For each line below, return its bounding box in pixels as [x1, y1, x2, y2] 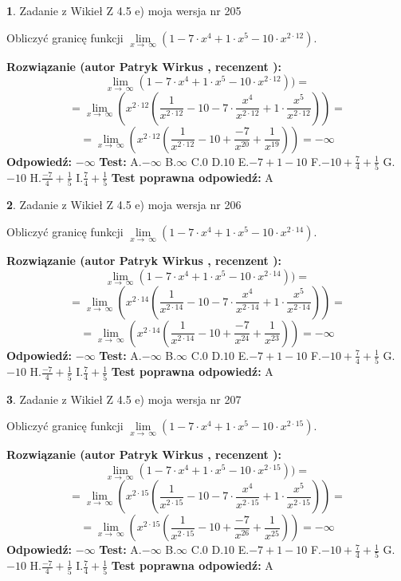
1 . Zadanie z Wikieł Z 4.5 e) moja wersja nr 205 [6, 2, 242, 18]
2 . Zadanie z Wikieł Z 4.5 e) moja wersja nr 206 [6, 196, 242, 213]
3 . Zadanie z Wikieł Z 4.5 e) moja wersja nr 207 [6, 390, 242, 407]
